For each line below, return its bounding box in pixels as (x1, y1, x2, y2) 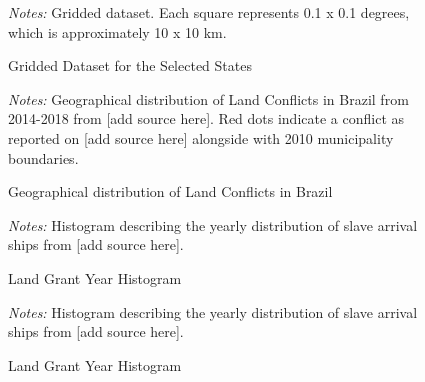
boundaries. (8, 147, 79, 168)
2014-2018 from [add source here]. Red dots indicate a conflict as (8, 108, 405, 129)
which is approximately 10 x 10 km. (8, 21, 227, 42)
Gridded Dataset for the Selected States (8, 55, 252, 76)
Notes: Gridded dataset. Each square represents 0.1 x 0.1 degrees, (8, 2, 410, 22)
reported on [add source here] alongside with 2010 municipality (8, 127, 394, 148)
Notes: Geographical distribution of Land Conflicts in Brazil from (8, 88, 409, 109)
